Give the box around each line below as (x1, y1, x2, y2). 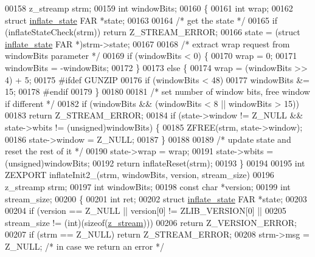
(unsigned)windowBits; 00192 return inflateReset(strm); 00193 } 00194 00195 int (5, 156, 305, 169)
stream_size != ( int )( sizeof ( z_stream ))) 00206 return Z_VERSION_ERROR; (5, 216, 297, 228)
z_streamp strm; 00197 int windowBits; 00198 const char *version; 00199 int (5, 180, 291, 193)
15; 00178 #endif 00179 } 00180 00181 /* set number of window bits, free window (5, 85, 310, 98)
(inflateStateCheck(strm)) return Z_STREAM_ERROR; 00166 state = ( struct (5, 26, 300, 38)
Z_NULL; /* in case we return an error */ (5, 239, 164, 252)
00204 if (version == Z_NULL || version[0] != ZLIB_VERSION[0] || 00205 (5, 204, 286, 217)
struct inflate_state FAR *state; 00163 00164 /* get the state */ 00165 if (5, 13, 277, 26)
